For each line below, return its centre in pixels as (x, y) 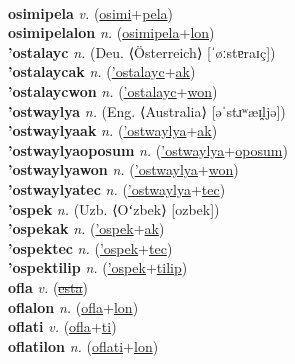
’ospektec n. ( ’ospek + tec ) (90, 247)
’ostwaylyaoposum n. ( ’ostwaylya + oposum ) (148, 149)
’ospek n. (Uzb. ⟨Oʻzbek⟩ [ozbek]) (114, 208)
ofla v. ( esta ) (48, 286)
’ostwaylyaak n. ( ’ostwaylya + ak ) (113, 130)
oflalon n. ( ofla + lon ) (73, 306)
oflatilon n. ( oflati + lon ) (83, 345)
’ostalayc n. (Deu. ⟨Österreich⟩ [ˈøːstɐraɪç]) (142, 51)
